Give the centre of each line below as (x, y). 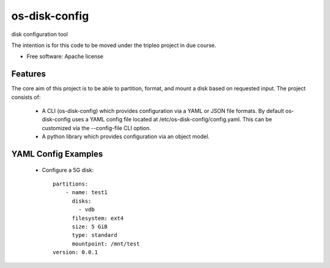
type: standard (94, 235)
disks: (82, 201)
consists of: (26, 97)
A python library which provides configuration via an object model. (126, 137)
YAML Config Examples (57, 154)
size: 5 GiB (90, 226)
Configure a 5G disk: (68, 170)
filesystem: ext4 (98, 218)
